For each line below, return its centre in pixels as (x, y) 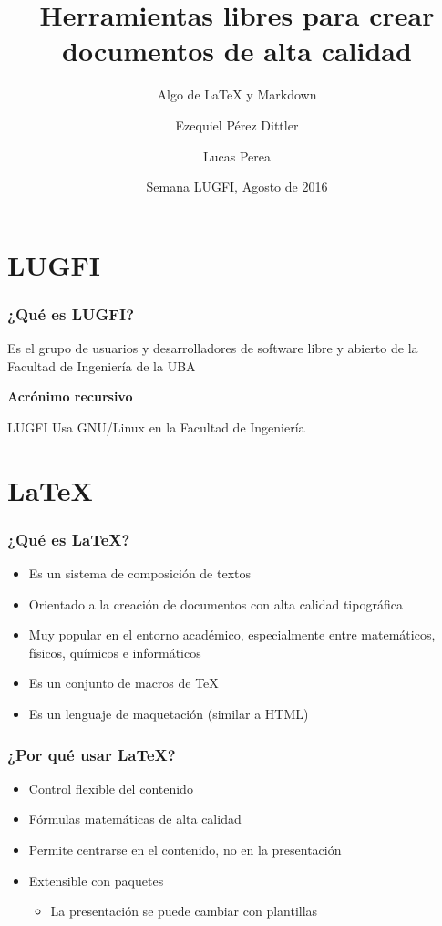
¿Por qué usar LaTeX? (92, 754)
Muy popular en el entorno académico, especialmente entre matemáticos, (232, 635)
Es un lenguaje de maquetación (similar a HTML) (169, 714)
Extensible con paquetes (96, 880)
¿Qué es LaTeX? (69, 539)
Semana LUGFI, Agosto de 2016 (237, 187)
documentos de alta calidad (237, 51)
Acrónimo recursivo (70, 396)
